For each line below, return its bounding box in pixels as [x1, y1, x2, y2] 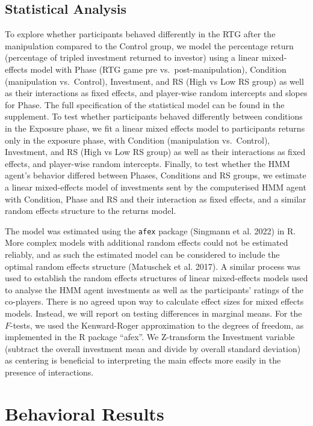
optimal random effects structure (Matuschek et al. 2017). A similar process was [5, 260, 301, 272]
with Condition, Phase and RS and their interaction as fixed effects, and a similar [5, 192, 306, 205]
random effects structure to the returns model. [5, 204, 176, 217]
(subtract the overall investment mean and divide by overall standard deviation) [5, 342, 301, 354]
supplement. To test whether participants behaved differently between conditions [5, 110, 303, 123]
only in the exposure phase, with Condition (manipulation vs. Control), [5, 133, 270, 146]
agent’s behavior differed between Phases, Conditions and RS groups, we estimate [5, 169, 306, 181]
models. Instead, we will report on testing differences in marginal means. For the [5, 306, 302, 319]
